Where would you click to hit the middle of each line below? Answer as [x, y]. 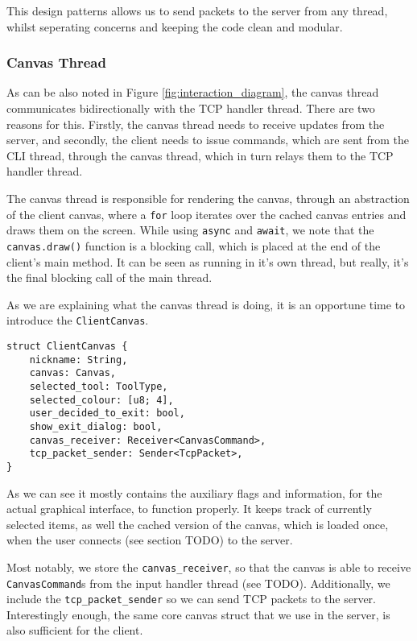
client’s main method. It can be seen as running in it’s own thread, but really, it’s [208, 261]
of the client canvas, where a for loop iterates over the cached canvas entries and [206, 214]
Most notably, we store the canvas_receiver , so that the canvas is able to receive [209, 567]
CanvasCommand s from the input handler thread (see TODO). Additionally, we [198, 583]
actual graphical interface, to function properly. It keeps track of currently [189, 509]
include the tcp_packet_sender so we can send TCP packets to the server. [191, 599]
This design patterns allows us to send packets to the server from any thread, [197, 10]
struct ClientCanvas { [67, 346]
